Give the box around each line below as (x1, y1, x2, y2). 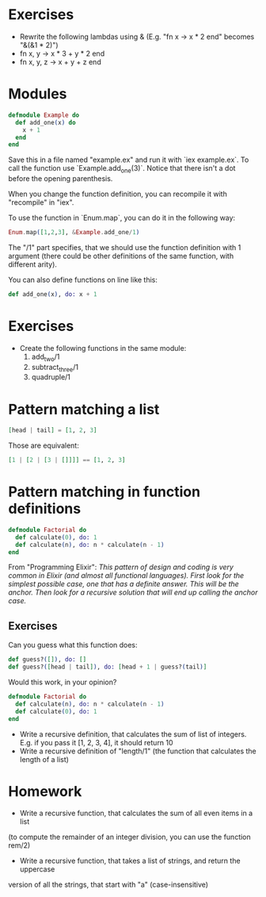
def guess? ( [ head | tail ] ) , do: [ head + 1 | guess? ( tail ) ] (8, 663, 207, 672)
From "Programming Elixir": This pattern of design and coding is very (8, 562, 234, 572)
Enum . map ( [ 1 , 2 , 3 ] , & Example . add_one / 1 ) (8, 229, 140, 237)
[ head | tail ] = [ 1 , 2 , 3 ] (8, 426, 97, 434)
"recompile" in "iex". (8, 198, 74, 207)
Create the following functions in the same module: (19, 343, 187, 352)
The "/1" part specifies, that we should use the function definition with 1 (8, 242, 241, 252)
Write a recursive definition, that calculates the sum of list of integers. (19, 729, 247, 739)
